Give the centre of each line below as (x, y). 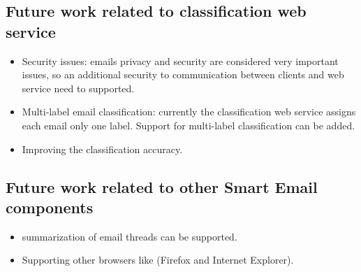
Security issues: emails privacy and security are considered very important (180, 60)
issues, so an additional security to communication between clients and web (183, 74)
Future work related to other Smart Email (162, 186)
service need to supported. (78, 88)
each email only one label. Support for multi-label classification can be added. (189, 125)
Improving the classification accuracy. (102, 149)
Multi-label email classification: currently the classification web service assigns (189, 112)
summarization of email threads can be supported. (130, 236)
